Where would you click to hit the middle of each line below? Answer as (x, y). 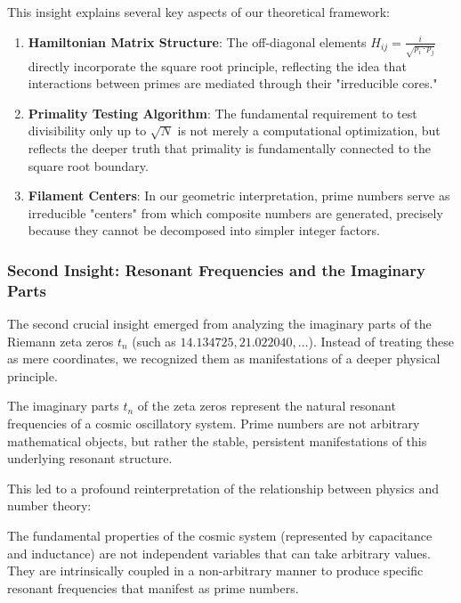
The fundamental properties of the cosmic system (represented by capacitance (220, 535)
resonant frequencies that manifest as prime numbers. (153, 587)
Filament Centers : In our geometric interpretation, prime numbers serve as (239, 196)
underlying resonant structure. (90, 458)
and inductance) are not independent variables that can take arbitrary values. (219, 553)
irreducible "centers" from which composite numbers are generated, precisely (235, 212)
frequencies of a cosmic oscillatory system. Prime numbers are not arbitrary (214, 423)
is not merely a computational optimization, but (309, 130)
